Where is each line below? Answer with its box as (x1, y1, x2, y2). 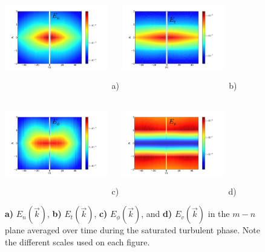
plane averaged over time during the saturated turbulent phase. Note (5, 224, 260, 236)
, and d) (141, 207, 172, 220)
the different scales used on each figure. (5, 235, 150, 248)
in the (208, 207, 230, 220)
